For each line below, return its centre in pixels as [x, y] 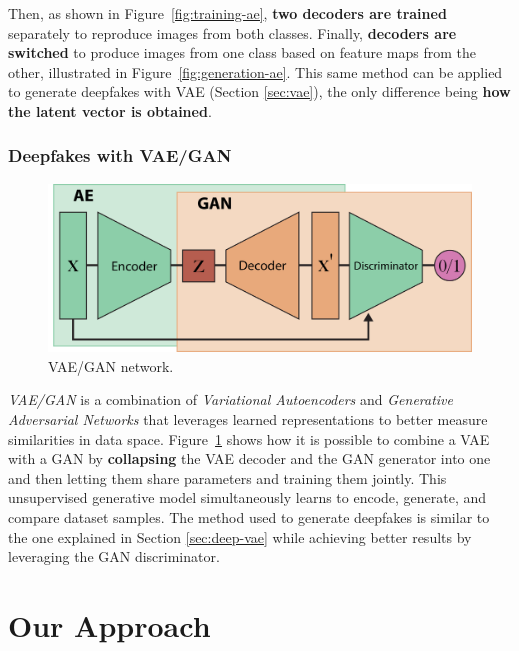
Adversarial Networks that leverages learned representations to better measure [248, 419]
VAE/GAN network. [111, 365]
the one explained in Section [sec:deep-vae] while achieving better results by [240, 536]
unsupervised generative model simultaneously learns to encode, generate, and [247, 497]
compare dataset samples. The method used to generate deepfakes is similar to [249, 517]
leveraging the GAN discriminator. [114, 556]
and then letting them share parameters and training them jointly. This [227, 477]
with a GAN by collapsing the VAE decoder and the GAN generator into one [249, 458]
